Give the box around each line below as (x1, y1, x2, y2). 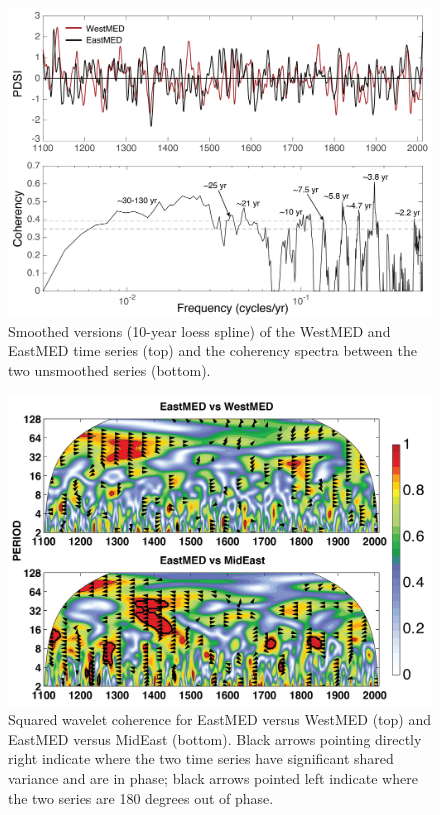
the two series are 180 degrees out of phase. (8, 787, 274, 808)
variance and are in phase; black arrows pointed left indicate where (8, 768, 418, 788)
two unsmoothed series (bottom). (8, 360, 211, 381)
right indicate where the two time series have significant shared (8, 748, 394, 769)
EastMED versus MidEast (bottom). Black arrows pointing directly (8, 728, 422, 749)
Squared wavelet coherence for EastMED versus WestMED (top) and (8, 709, 431, 730)
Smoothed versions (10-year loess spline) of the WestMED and (8, 320, 391, 341)
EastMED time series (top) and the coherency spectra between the (8, 340, 417, 361)
